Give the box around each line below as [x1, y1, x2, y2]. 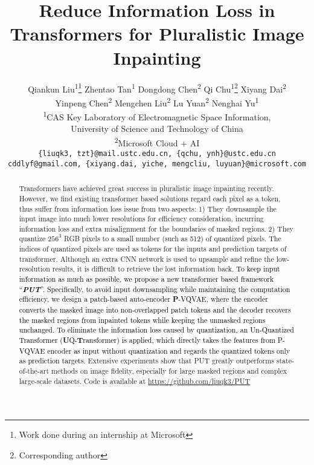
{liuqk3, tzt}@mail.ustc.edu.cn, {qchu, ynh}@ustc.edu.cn [38, 149, 276, 158]
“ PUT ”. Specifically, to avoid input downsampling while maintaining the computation [19, 283, 290, 294]
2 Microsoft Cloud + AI [114, 134, 200, 149]
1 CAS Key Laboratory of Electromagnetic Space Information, [43, 109, 271, 123]
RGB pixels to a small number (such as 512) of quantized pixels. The [63, 233, 281, 244]
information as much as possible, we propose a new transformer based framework [19, 274, 274, 284]
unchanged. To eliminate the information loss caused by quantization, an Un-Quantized [19, 325, 294, 335]
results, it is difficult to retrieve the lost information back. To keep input [52, 264, 280, 274]
